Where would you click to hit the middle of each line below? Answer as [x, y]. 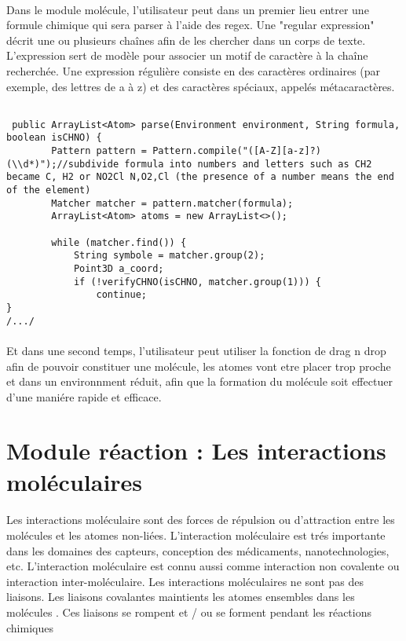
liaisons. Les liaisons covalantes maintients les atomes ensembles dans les [181, 597]
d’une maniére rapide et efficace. [84, 396]
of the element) [49, 190]
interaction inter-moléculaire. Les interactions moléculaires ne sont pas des [185, 581]
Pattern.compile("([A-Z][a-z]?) [237, 151]
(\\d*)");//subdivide [63, 164]
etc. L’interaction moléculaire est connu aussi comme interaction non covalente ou [203, 566]
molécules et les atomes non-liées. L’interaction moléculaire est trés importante [196, 535]
